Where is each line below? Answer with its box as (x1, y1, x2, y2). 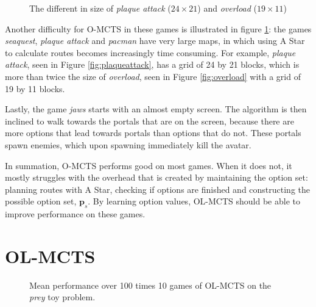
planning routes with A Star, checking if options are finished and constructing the (5, 182, 311, 195)
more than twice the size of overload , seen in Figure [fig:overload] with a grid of (5, 70, 301, 82)
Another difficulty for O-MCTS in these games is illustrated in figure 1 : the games (5, 22, 312, 35)
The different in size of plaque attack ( (29, 2, 171, 14)
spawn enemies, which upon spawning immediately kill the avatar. (5, 138, 251, 151)
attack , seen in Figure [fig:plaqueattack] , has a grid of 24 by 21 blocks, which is (5, 58, 300, 71)
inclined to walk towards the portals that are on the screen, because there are (5, 114, 294, 127)
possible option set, (5, 195, 77, 208)
